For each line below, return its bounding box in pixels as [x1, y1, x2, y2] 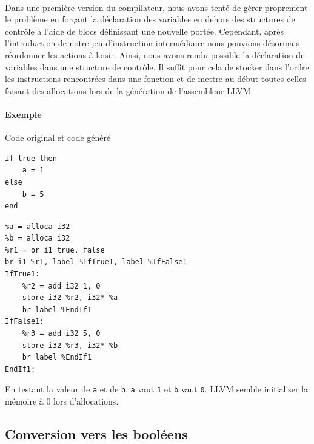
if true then [5, 154, 57, 163]
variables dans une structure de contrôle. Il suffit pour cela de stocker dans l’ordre [5, 60, 309, 73]
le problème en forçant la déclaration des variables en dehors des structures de [5, 13, 295, 26]
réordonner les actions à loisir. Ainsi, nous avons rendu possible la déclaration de [5, 48, 305, 61]
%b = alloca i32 [5, 234, 70, 243]
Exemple [5, 108, 42, 120]
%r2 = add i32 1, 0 [22, 281, 101, 290]
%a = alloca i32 [5, 222, 70, 231]
